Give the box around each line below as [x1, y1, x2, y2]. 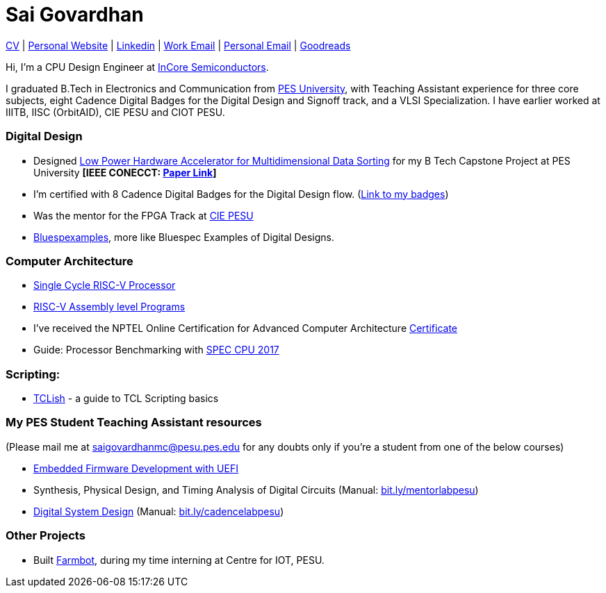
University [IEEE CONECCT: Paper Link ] [33, 166, 217, 178]
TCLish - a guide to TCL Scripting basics [33, 392, 219, 404]
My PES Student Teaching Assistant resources [6, 415, 262, 430]
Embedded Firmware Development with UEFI [33, 462, 238, 474]
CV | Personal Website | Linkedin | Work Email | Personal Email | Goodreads [6, 39, 351, 51]
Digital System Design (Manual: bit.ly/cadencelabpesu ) [33, 505, 284, 517]
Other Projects [6, 528, 85, 543]
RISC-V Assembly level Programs [33, 301, 186, 313]
